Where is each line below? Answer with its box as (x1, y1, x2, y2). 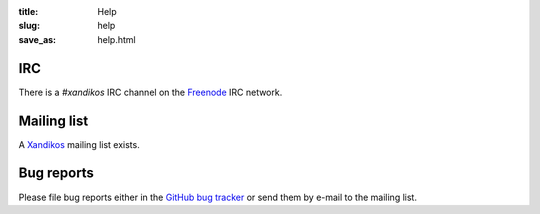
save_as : (18, 33, 57, 45)
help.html (97, 33, 136, 45)
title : (18, 6, 39, 17)
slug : (18, 20, 40, 32)
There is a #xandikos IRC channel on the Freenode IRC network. (18, 86, 283, 98)
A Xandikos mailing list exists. (18, 138, 140, 150)
